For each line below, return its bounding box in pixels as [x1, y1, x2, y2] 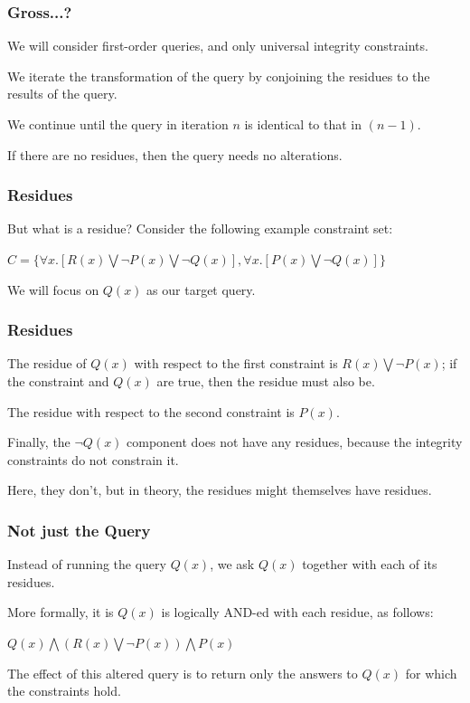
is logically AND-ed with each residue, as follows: [161, 603, 434, 622]
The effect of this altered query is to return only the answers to [7, 663, 358, 682]
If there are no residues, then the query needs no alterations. [7, 145, 343, 164]
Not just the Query [7, 518, 151, 541]
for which [405, 663, 457, 682]
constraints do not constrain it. [7, 450, 179, 469]
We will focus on [7, 280, 99, 299]
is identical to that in [244, 115, 362, 133]
